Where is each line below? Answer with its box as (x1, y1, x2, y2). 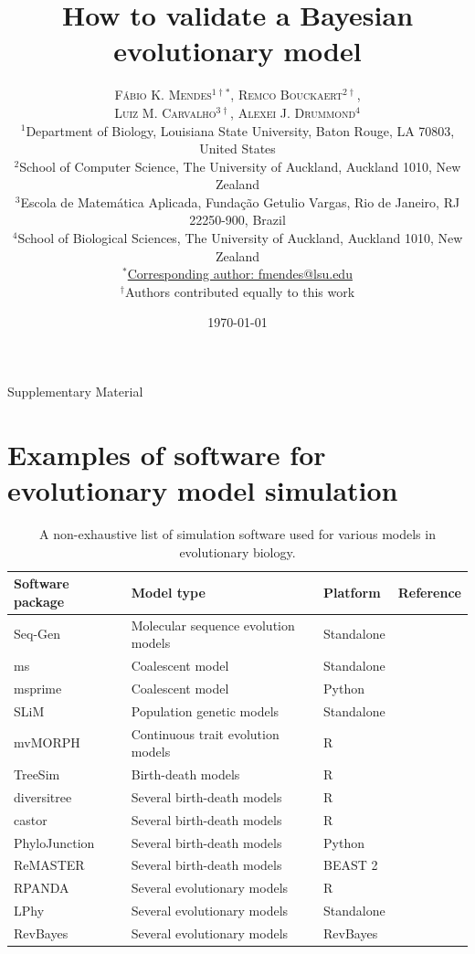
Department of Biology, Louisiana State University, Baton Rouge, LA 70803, (26, 121, 455, 140)
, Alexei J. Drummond (230, 102, 356, 122)
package (14, 591, 65, 610)
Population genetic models (131, 701, 280, 720)
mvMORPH (14, 733, 80, 752)
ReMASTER (14, 855, 85, 874)
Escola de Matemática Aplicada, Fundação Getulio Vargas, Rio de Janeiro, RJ (20, 192, 460, 211)
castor (14, 810, 47, 829)
